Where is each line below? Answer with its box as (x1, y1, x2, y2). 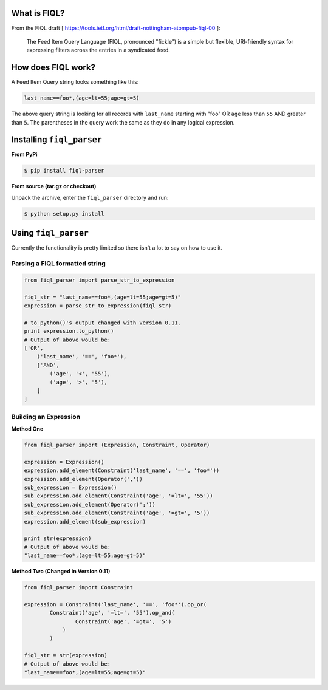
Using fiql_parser (11, 228, 89, 238)
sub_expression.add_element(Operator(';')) (24, 501, 156, 508)
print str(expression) (24, 535, 92, 542)
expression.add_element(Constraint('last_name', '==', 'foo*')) (24, 467, 220, 474)
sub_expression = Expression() (24, 484, 118, 491)
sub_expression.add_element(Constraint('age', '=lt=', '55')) (24, 493, 213, 499)
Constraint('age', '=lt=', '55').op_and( (49, 609, 175, 617)
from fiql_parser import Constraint (24, 584, 134, 591)
